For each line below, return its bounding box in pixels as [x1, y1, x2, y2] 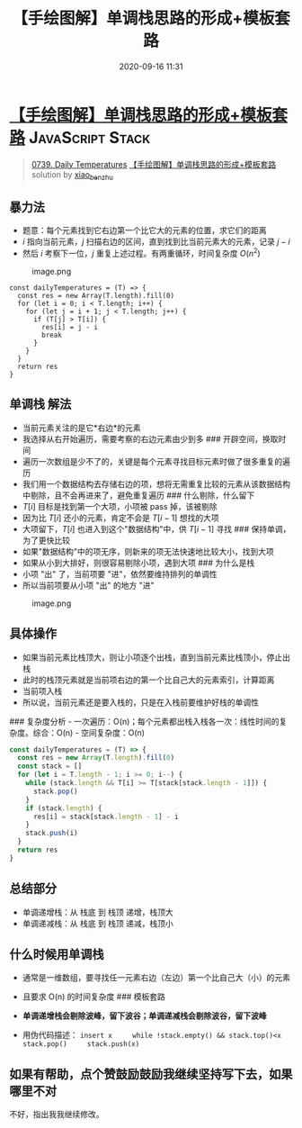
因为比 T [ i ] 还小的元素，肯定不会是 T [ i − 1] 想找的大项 [22, 512, 219, 523]
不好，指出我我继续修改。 [9, 1109, 104, 1120]
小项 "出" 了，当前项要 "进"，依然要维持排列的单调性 [22, 568, 218, 579]
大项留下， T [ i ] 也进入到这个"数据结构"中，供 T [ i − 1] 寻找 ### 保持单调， [22, 523, 291, 534]
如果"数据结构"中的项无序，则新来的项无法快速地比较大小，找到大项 [22, 546, 274, 556]
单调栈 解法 [9, 397, 72, 412]
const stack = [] [17, 762, 83, 771]
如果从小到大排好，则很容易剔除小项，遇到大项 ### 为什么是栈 [22, 557, 255, 568]
